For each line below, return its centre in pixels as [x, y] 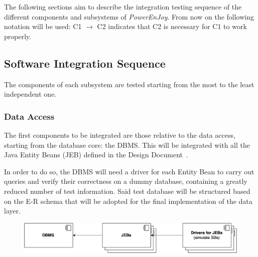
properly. [18, 36]
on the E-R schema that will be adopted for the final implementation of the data [128, 201]
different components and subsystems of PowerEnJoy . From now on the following [129, 16]
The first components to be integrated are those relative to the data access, [120, 135]
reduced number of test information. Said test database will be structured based [127, 191]
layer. [13, 211]
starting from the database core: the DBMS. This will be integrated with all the [127, 145]
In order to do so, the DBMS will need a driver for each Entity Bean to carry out [129, 171]
